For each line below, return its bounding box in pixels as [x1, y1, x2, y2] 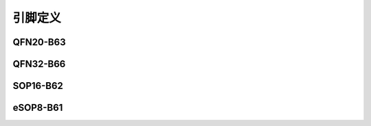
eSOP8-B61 [12, 102, 63, 114]
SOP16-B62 [12, 80, 63, 92]
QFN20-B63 [12, 36, 66, 48]
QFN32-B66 [12, 58, 66, 70]
